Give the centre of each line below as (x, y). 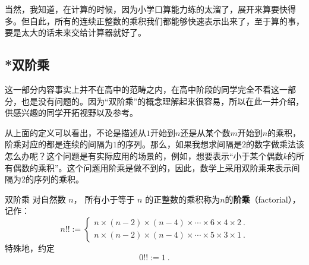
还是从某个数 (205, 132)
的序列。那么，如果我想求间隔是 (179, 144)
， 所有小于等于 (104, 199)
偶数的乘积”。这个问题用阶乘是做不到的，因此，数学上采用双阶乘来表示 (152, 167)
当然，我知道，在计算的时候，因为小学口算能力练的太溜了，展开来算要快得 (150, 9)
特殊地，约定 (30, 247)
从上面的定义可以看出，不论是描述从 (75, 132)
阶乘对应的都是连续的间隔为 (59, 144)
